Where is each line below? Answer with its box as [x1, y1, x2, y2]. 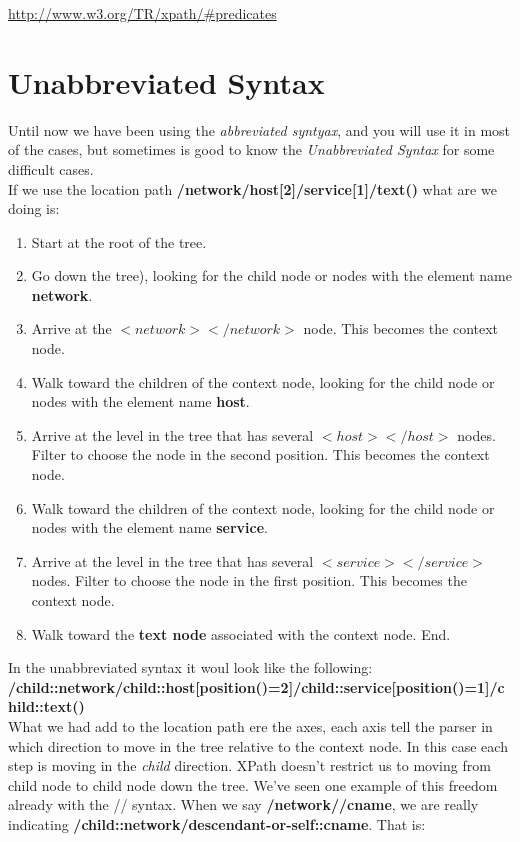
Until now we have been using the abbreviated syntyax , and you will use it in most [8, 119, 511, 140]
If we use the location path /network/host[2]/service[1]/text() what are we [8, 178, 497, 199]
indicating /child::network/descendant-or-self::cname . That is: [8, 813, 426, 834]
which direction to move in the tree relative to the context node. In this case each [8, 735, 508, 756]
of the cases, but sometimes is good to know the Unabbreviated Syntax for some [8, 139, 495, 160]
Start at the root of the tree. [31, 231, 207, 252]
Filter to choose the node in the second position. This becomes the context [31, 444, 490, 465]
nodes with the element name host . [31, 391, 250, 412]
